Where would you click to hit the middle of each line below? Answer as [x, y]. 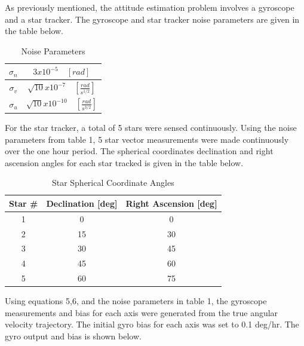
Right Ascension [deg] [171, 203]
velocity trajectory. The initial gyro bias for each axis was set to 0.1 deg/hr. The [152, 324]
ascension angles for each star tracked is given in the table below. [124, 162]
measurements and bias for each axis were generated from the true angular [142, 312]
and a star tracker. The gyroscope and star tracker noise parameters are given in [152, 19]
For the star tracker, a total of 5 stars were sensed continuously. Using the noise [151, 127]
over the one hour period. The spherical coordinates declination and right [139, 151]
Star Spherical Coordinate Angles [113, 183]
